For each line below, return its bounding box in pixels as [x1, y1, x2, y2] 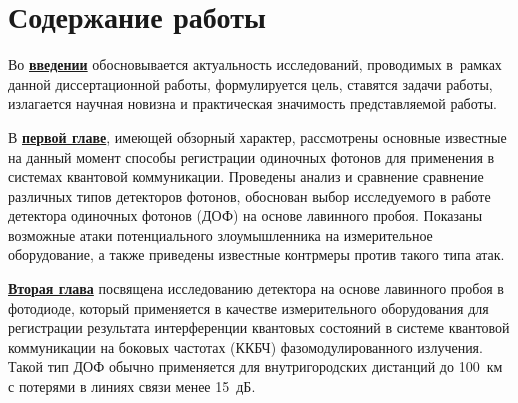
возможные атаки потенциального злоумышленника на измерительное [8, 224, 433, 245]
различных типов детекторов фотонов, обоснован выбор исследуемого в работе [8, 185, 491, 206]
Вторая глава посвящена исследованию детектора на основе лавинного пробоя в [8, 278, 504, 299]
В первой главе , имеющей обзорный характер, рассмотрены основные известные [8, 126, 507, 147]
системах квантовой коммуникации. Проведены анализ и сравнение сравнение [8, 166, 484, 187]
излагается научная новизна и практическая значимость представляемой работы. [8, 93, 497, 114]
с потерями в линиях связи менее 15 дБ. [8, 376, 256, 397]
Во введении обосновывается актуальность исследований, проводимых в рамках [8, 54, 502, 75]
